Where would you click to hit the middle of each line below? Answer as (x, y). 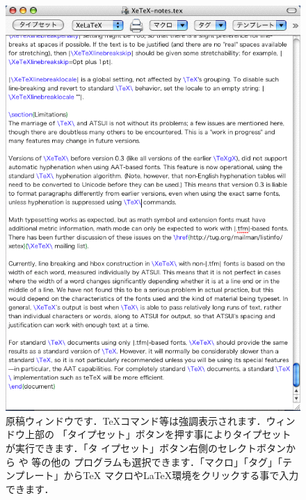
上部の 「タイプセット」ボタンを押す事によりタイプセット (158, 434)
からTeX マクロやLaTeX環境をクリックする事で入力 (181, 475)
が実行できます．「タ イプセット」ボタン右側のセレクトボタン (146, 447)
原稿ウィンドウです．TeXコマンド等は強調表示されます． (136, 420)
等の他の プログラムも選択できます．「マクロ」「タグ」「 (157, 461)
